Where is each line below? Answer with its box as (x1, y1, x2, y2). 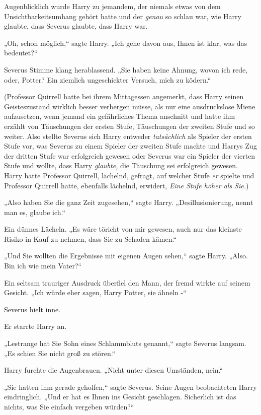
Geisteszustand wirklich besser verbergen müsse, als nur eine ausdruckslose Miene (4, 101, 255, 111)
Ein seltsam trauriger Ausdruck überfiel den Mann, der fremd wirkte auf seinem (4, 277, 250, 288)
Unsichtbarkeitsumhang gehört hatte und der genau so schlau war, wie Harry (4, 11, 241, 21)
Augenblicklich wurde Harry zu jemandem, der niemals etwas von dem (4, 1, 221, 11)
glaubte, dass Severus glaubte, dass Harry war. (4, 21, 148, 31)
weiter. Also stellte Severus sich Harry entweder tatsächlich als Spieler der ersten (4, 130, 252, 141)
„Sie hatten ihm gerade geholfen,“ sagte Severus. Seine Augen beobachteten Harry (4, 381, 257, 392)
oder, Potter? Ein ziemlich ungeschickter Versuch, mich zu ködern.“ (4, 74, 211, 85)
